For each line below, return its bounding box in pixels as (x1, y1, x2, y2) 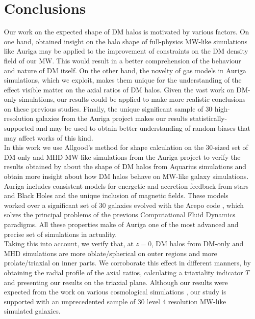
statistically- (190, 113, 227, 123)
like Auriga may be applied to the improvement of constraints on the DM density (4, 46, 248, 56)
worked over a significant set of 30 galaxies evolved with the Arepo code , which (4, 200, 244, 210)
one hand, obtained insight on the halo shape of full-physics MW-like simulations (4, 36, 248, 46)
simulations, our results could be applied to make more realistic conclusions (19, 94, 246, 104)
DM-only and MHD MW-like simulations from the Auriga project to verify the (4, 151, 241, 162)
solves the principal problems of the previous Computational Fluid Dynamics (4, 209, 235, 220)
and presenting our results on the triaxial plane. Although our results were (4, 277, 228, 287)
